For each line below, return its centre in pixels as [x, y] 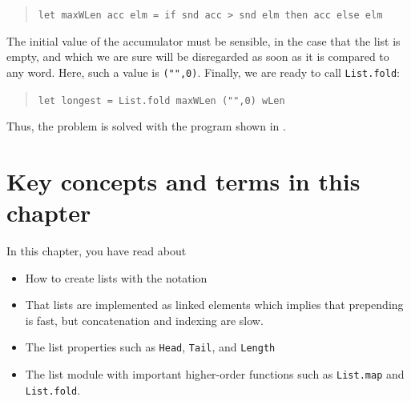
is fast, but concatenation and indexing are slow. [144, 320]
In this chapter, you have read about [97, 251]
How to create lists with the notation [116, 277]
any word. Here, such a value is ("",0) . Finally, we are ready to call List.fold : [203, 72]
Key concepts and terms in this [183, 180]
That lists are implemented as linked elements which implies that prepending [214, 305]
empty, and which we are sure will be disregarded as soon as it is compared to [198, 56]
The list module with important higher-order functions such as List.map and [215, 374]
